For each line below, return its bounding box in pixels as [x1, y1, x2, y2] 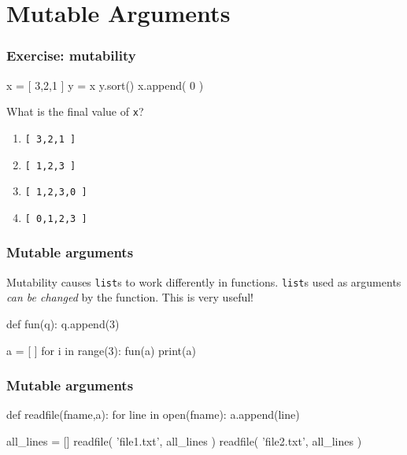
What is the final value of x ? [6, 103, 144, 120]
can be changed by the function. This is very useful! [6, 289, 253, 305]
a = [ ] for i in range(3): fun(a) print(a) [6, 342, 196, 358]
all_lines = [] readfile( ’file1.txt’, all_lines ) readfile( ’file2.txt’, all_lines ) [6, 432, 362, 449]
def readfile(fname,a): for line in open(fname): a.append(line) [6, 406, 300, 423]
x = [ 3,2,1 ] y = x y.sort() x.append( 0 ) [6, 76, 204, 93]
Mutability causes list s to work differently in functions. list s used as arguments [6, 273, 401, 290]
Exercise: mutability [6, 46, 136, 65]
